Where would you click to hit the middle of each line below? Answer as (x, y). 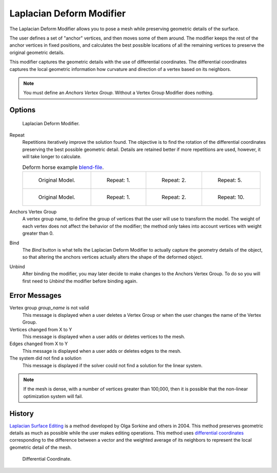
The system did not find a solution (45, 358)
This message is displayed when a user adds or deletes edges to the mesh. (102, 351)
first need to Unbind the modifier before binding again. (80, 281)
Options (23, 110)
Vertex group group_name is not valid (49, 308)
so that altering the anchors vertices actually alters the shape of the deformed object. (113, 257)
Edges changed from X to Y (39, 344)
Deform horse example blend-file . (63, 167)
